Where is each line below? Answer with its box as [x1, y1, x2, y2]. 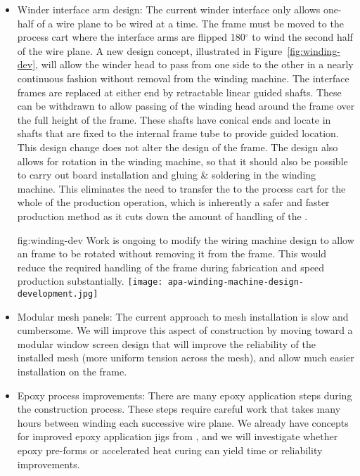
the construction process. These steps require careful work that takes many [17, 401, 341, 416]
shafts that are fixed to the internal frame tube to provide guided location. [17, 126, 339, 141]
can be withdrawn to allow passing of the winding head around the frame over [17, 98, 355, 113]
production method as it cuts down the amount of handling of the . [17, 208, 308, 223]
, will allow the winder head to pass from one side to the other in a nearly [35, 57, 354, 72]
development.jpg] [17, 288, 98, 299]
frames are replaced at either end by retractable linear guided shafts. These [17, 84, 342, 99]
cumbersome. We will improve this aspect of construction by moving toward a [17, 323, 353, 337]
